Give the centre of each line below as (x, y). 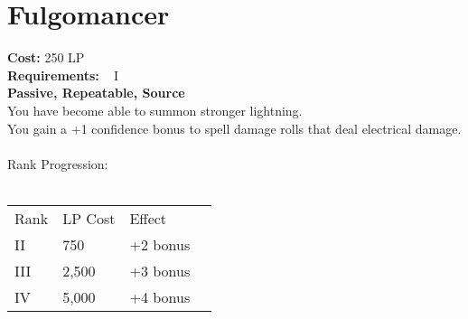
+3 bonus (160, 270)
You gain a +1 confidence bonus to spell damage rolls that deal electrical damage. (234, 128)
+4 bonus (160, 296)
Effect (148, 218)
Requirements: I (63, 75)
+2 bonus (160, 244)
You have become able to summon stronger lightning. (155, 110)
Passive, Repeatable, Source (96, 93)
